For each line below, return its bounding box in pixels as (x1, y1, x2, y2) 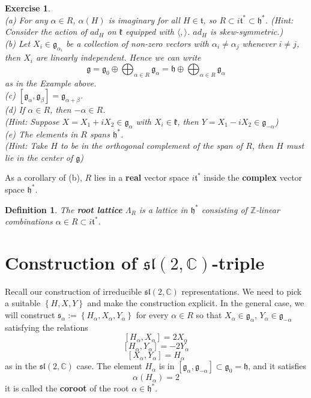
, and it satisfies (248, 360, 306, 372)
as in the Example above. (5, 76, 97, 89)
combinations (5, 215, 53, 228)
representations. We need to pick (181, 285, 302, 297)
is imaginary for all (108, 13, 180, 26)
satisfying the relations (5, 321, 88, 333)
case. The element (76, 360, 142, 372)
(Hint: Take (5, 139, 48, 152)
